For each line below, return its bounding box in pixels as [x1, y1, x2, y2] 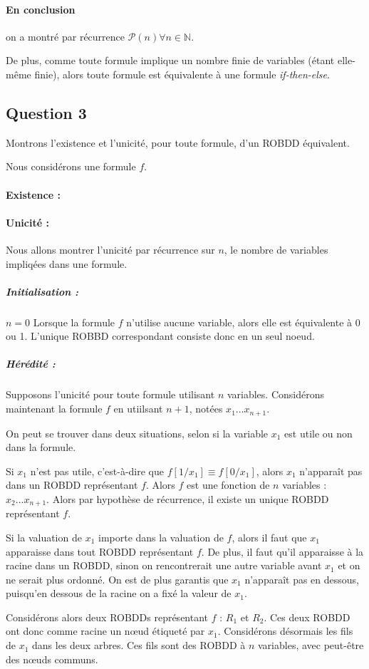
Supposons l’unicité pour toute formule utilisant [6, 387, 215, 402]
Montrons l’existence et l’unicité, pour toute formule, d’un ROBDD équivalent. [6, 135, 350, 150]
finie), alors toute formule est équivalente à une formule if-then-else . [34, 66, 330, 81]
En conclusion [6, 1, 76, 16]
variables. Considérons [227, 387, 324, 402]
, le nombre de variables [224, 242, 328, 256]
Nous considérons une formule [6, 159, 136, 174]
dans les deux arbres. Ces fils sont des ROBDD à [32, 638, 246, 653]
